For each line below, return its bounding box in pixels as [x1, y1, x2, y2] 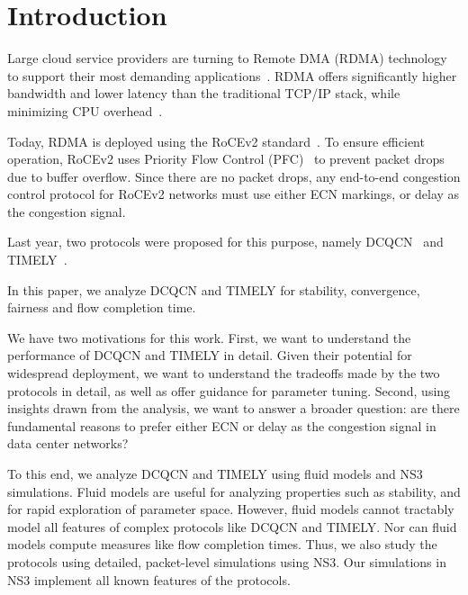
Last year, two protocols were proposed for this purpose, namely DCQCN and [7, 232, 444, 251]
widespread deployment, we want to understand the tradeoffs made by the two [7, 364, 440, 383]
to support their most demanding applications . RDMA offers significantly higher [7, 66, 457, 85]
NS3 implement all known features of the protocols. [7, 570, 291, 589]
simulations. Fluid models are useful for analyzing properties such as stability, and [7, 482, 461, 500]
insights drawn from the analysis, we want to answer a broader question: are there [7, 399, 460, 418]
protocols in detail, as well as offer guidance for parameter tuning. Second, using [7, 381, 451, 400]
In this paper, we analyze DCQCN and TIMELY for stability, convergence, [7, 280, 420, 299]
